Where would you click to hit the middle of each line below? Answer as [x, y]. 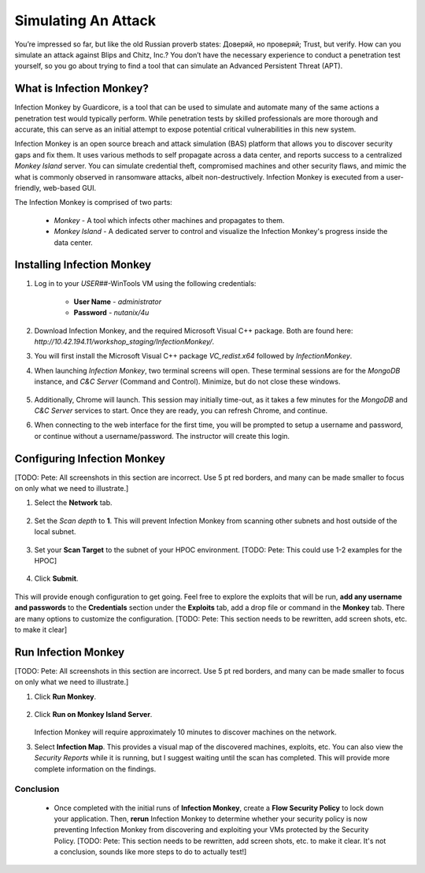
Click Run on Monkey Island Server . [93, 715]
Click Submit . [56, 578]
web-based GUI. [70, 188]
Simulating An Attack [85, 20]
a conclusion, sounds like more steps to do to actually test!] [150, 852]
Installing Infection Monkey [83, 265]
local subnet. [55, 532]
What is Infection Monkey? [81, 89]
